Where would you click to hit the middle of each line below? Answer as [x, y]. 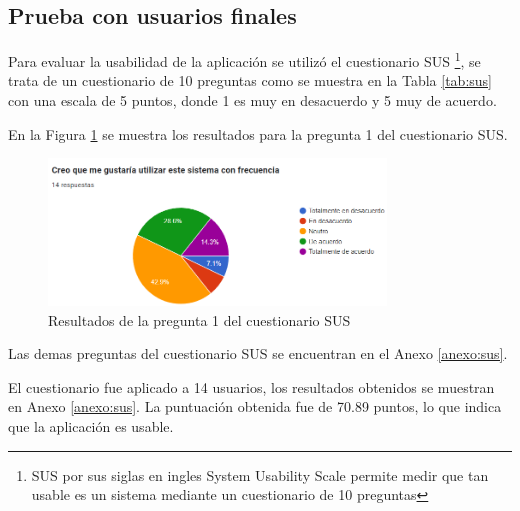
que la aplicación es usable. [91, 425]
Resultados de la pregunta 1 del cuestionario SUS [199, 319]
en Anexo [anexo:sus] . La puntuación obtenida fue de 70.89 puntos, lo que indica [255, 406]
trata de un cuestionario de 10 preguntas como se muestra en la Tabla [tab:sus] [250, 80]
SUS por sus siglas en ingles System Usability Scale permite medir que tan [260, 474]
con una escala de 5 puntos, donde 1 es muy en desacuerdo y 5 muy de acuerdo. [252, 100]
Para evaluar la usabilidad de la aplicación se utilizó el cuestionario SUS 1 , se [244, 59]
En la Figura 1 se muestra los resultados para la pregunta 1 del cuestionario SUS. [258, 133]
